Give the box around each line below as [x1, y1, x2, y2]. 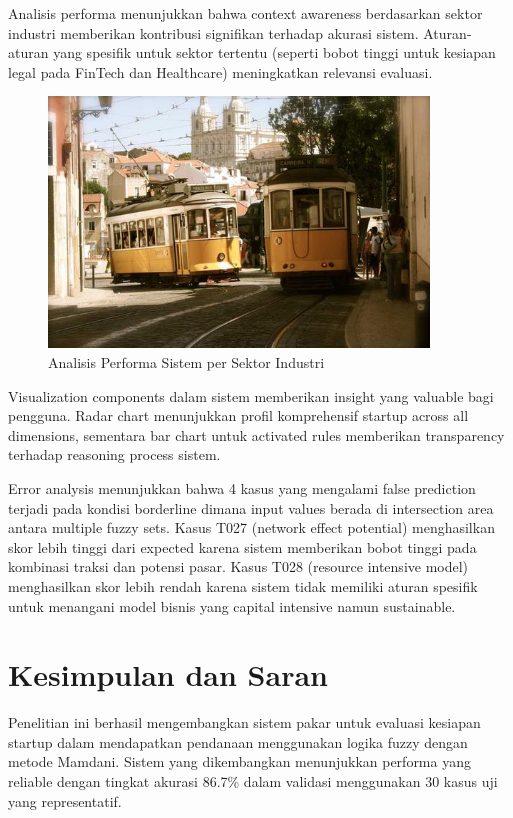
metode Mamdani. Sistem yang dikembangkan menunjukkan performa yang [8, 751, 471, 772]
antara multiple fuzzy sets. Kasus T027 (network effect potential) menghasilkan [8, 517, 495, 538]
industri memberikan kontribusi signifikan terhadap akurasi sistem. [8, 22, 419, 43]
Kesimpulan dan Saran [8, 654, 328, 695]
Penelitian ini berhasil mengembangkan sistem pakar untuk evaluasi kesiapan [8, 712, 481, 733]
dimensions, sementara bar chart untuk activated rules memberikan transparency [8, 424, 505, 445]
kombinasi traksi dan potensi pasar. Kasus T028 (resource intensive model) [8, 556, 469, 577]
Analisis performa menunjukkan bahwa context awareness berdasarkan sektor [8, 3, 483, 23]
